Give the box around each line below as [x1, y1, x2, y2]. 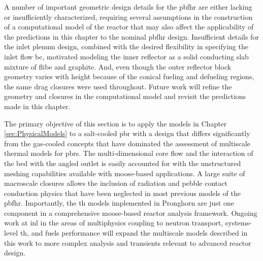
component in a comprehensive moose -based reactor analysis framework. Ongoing [4, 207, 257, 218]
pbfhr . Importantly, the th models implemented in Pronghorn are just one [4, 198, 234, 208]
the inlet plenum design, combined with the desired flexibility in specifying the [4, 41, 248, 52]
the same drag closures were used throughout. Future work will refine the [4, 81, 232, 91]
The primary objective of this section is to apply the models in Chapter [4, 118, 227, 128]
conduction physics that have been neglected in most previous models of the [4, 187, 241, 198]
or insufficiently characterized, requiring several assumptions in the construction [4, 11, 253, 22]
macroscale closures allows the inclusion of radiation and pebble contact [4, 178, 227, 188]
